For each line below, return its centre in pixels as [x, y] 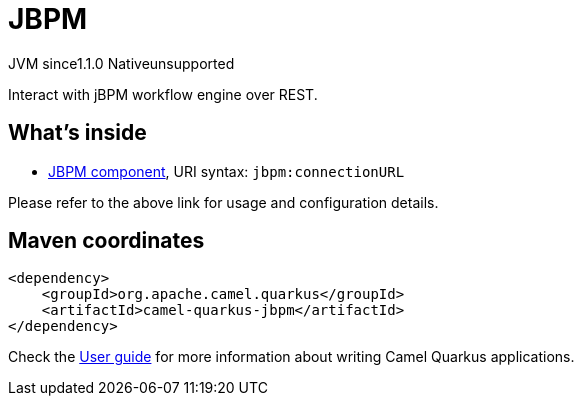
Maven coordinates [106, 241]
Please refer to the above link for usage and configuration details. [223, 202]
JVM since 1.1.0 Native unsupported [121, 63]
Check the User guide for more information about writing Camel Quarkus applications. [291, 357]
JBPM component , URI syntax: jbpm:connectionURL [226, 171]
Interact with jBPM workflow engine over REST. [163, 94]
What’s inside [77, 133]
